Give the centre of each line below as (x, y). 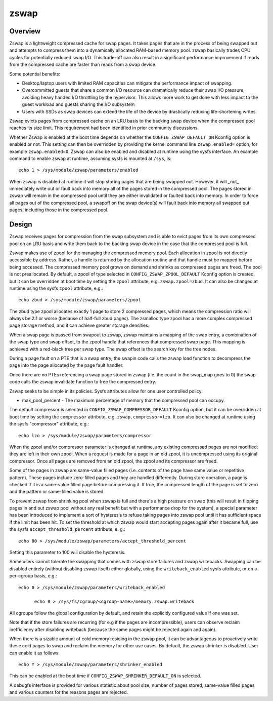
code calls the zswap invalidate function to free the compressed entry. (83, 382)
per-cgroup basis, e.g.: (33, 576)
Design (21, 225)
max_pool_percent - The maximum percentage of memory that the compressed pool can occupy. (123, 400)
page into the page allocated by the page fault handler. (66, 365)
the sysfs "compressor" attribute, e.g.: (49, 424)
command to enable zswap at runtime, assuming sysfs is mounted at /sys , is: (90, 158)
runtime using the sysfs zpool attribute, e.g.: (56, 288)
